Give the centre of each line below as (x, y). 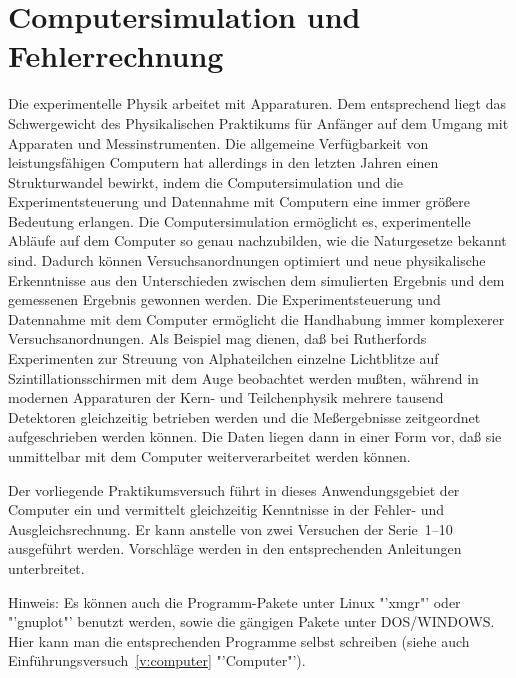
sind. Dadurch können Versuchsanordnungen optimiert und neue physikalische (247, 260)
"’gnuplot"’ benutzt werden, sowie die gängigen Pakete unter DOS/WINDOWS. (251, 621)
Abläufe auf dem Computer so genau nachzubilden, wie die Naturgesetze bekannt (257, 240)
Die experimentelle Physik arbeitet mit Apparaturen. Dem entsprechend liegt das (257, 103)
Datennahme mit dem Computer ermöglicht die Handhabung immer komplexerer (256, 318)
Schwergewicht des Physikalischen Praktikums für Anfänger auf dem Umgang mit (258, 122)
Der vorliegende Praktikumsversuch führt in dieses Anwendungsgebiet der (234, 489)
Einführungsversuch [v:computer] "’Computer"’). (157, 660)
